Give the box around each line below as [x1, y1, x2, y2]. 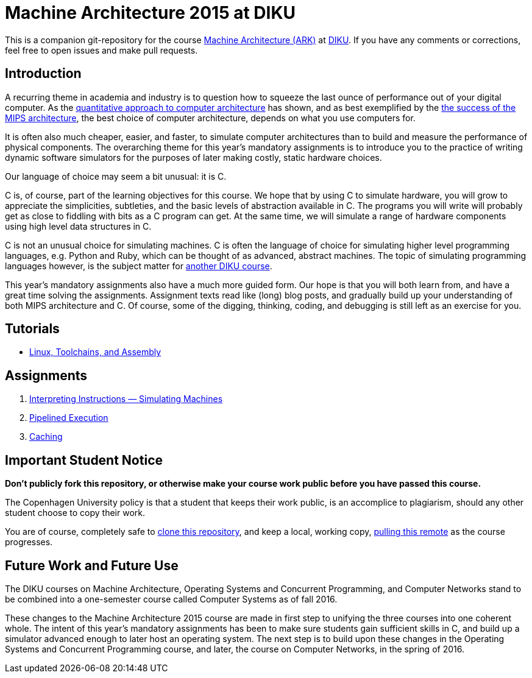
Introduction [5, 66, 82, 82]
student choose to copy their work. [5, 507, 146, 518]
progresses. [5, 537, 53, 548]
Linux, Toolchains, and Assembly [29, 347, 161, 358]
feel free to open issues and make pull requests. [5, 44, 198, 55]
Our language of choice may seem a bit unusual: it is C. [5, 171, 227, 182]
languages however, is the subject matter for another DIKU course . [5, 260, 272, 271]
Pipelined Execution [29, 412, 108, 423]
